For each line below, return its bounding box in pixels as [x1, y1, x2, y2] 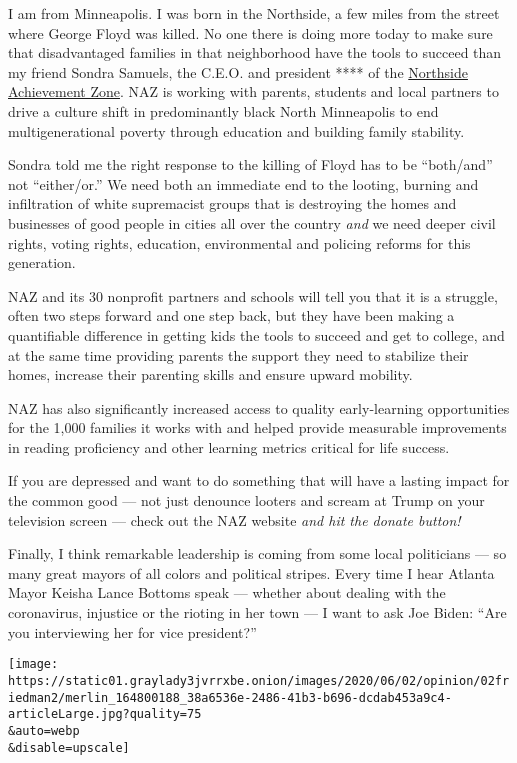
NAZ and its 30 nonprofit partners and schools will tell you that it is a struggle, [8, 285, 498, 306]
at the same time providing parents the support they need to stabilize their [8, 344, 469, 365]
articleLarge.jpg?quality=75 [8, 707, 202, 722]
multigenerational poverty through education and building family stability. [8, 120, 465, 141]
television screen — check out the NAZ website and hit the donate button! [8, 509, 461, 530]
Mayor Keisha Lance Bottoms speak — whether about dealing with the [8, 582, 446, 603]
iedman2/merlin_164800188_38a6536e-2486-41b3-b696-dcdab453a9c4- [8, 690, 452, 705]
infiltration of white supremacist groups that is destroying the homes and [8, 193, 457, 214]
